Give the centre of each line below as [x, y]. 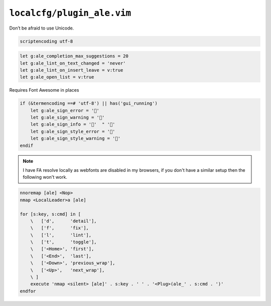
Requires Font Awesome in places [44, 90]
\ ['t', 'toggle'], [64, 242]
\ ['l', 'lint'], [61, 235]
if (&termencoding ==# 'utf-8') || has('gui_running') [89, 103]
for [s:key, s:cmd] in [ [50, 214]
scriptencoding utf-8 [46, 41]
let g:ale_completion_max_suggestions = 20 [74, 56]
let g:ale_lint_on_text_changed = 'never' [73, 63]
